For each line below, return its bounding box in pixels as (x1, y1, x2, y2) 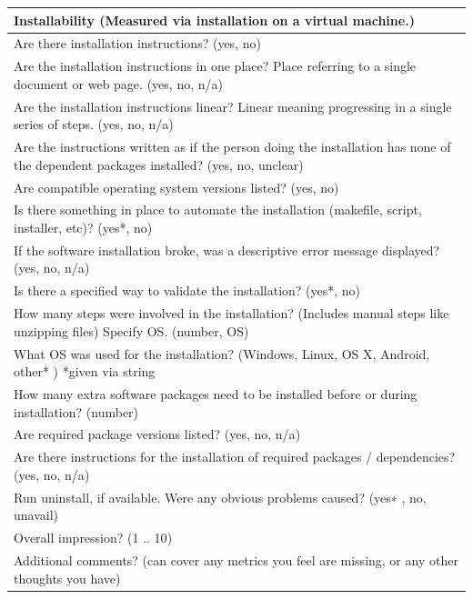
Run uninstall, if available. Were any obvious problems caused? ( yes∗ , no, (14, 487, 427, 506)
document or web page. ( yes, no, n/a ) (14, 74, 223, 93)
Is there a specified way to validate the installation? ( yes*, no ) (14, 281, 361, 300)
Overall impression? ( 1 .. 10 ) (14, 528, 173, 547)
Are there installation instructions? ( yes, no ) (14, 34, 261, 53)
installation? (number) (14, 402, 139, 421)
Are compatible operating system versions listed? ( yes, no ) (14, 177, 339, 196)
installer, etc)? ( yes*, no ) (14, 217, 153, 236)
